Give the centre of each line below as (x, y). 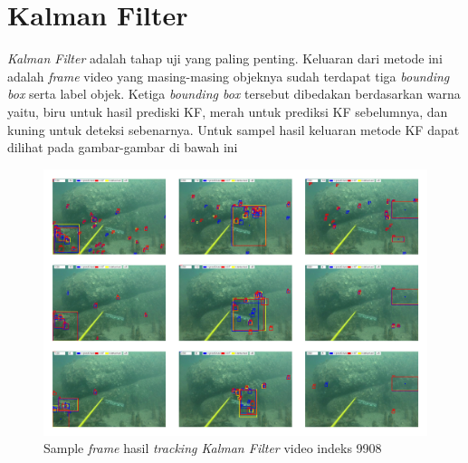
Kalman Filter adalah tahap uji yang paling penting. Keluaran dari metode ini (225, 58)
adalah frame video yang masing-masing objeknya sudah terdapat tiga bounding (229, 76)
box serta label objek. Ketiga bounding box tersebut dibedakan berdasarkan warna (234, 94)
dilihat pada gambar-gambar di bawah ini (123, 147)
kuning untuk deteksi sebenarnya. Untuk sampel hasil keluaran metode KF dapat (234, 129)
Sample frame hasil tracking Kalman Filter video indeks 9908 (213, 448)
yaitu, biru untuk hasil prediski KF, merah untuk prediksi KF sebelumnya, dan (228, 111)
